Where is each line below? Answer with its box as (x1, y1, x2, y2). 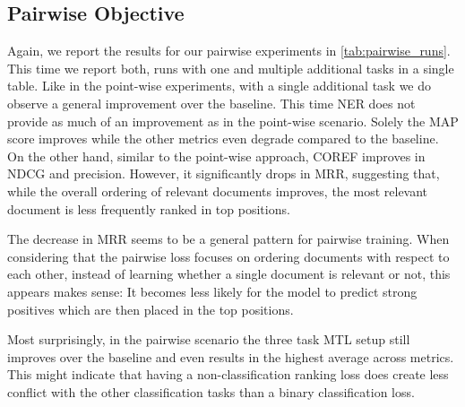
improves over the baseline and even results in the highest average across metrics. (7, 347, 454, 366)
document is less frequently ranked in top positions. (7, 199, 290, 218)
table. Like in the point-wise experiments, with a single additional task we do (7, 76, 432, 95)
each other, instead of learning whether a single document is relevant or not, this (7, 264, 451, 283)
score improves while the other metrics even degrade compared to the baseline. (7, 129, 439, 148)
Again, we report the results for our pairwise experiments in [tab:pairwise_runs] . (7, 41, 451, 60)
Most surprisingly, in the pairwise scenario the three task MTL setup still (7, 330, 410, 349)
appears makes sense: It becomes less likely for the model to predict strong (7, 281, 418, 300)
